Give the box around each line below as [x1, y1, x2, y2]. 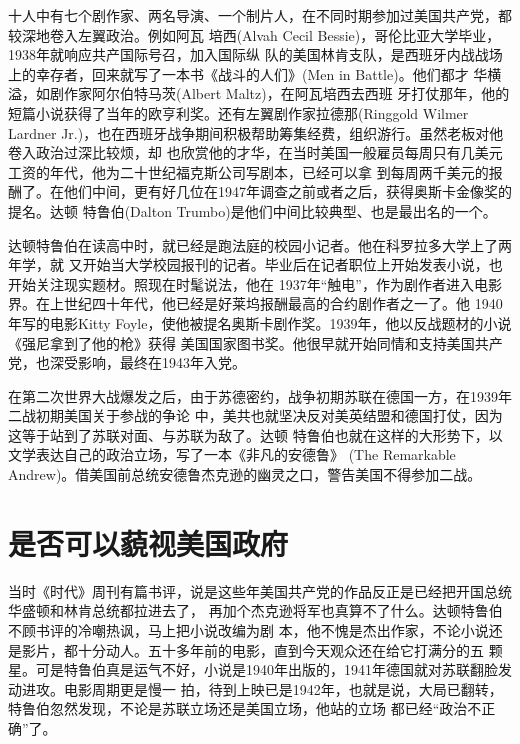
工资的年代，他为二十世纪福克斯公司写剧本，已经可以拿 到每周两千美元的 [8, 161, 489, 182]
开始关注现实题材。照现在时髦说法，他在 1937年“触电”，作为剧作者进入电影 [8, 273, 502, 294]
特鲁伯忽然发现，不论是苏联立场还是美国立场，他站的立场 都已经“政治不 [8, 698, 482, 719]
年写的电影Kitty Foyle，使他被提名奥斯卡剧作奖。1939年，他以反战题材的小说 [8, 312, 512, 333]
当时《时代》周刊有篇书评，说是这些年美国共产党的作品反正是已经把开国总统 [8, 580, 512, 601]
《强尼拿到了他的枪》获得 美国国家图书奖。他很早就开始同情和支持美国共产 [8, 332, 503, 353]
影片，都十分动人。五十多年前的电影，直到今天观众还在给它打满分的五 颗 [21, 639, 503, 660]
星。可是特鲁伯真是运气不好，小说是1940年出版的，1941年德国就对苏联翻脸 [8, 659, 498, 680]
